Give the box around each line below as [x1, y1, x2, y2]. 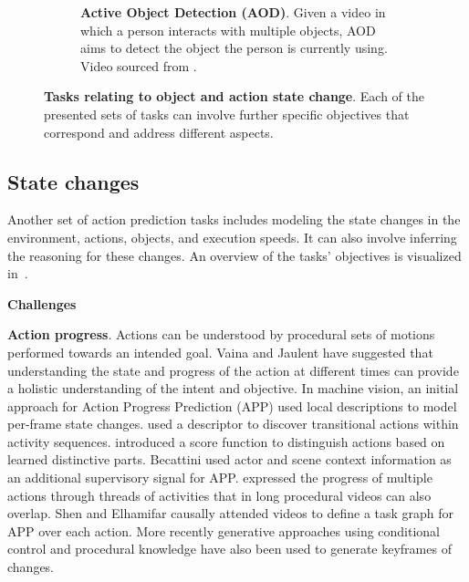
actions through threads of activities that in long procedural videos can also [7, 485, 432, 504]
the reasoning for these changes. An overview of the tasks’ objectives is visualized [7, 245, 462, 265]
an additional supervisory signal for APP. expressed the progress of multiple [7, 468, 433, 487]
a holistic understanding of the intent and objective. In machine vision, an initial [7, 379, 459, 398]
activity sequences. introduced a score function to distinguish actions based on [7, 431, 445, 451]
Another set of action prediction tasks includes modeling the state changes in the [7, 210, 461, 229]
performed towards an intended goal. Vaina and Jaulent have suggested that [7, 342, 433, 361]
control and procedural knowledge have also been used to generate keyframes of [7, 539, 452, 558]
